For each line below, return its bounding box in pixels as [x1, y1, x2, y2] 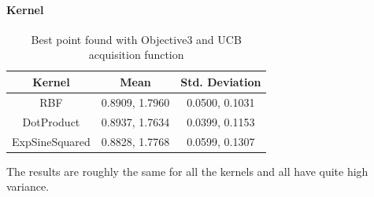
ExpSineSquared [12, 133, 91, 149]
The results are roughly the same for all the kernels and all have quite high [6, 162, 368, 179]
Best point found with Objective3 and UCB [31, 31, 242, 47]
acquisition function [88, 46, 184, 63]
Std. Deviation [180, 73, 261, 89]
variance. [6, 178, 50, 195]
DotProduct [22, 113, 80, 130]
